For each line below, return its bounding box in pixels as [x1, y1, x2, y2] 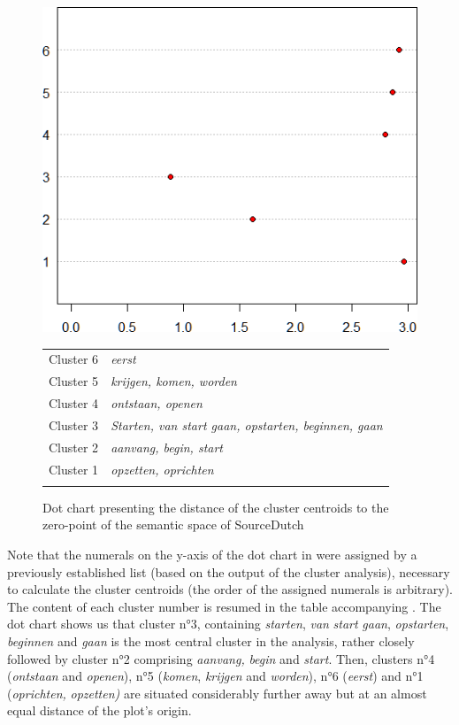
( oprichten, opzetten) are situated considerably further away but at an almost [7, 683, 427, 702]
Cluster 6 [49, 350, 99, 368]
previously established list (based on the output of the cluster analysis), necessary [7, 562, 450, 581]
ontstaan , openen [111, 394, 203, 412]
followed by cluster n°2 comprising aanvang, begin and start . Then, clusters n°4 [7, 649, 435, 667]
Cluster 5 [49, 372, 99, 390]
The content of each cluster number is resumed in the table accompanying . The [7, 597, 441, 615]
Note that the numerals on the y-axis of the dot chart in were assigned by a [7, 545, 417, 564]
